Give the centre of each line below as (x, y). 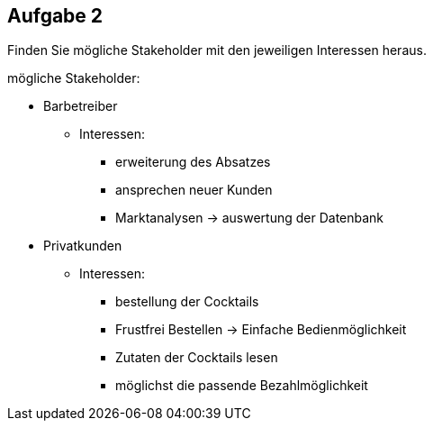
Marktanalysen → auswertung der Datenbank (250, 218)
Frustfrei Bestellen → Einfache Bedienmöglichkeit (261, 330)
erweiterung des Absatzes (193, 162)
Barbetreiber (81, 106)
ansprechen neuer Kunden (194, 190)
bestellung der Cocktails (187, 302)
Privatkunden (83, 246)
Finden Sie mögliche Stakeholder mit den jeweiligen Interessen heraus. (217, 50)
